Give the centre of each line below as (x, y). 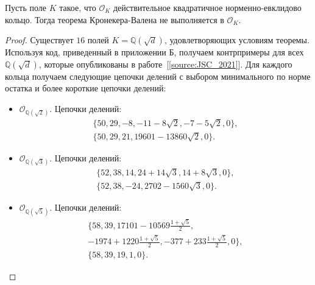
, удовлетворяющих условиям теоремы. (237, 40)
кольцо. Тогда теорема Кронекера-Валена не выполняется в (115, 19)
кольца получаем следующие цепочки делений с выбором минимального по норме (158, 76)
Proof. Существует (39, 40)
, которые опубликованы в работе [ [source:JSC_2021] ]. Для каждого (165, 64)
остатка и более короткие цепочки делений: (86, 88)
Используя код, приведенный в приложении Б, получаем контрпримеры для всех (154, 52)
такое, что (78, 7)
